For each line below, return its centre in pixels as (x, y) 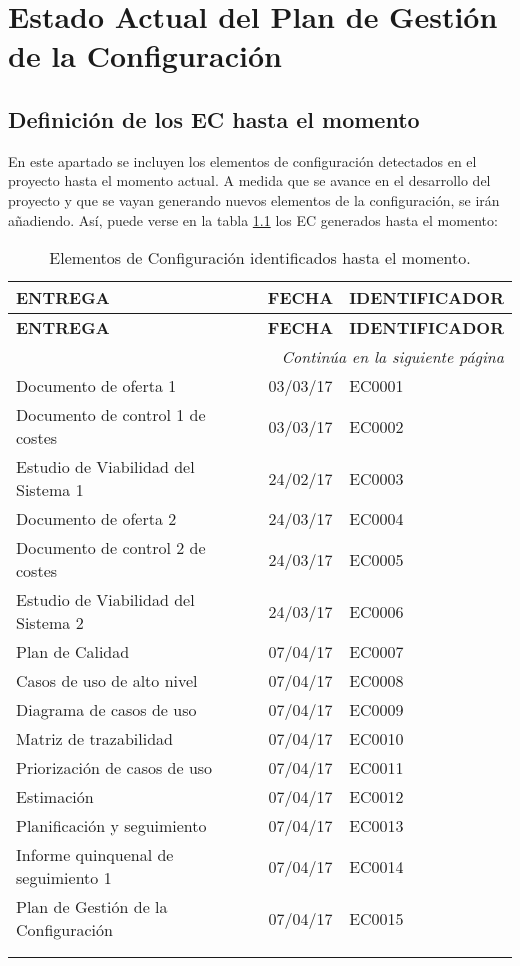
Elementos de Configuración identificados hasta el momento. (260, 258)
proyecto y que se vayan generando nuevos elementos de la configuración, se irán (254, 199)
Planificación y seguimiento (111, 826)
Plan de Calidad (73, 652)
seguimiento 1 (64, 878)
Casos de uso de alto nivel (107, 681)
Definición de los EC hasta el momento (214, 118)
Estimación (55, 797)
